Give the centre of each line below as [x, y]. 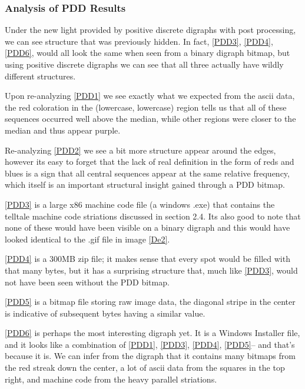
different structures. [40, 76]
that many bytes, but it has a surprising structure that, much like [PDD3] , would [151, 270]
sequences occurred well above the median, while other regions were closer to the [150, 119]
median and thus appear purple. [63, 130]
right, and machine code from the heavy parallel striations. [111, 379]
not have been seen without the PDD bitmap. [87, 282]
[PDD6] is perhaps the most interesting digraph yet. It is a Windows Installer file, [152, 333]
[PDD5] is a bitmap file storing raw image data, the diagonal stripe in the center [150, 302]
